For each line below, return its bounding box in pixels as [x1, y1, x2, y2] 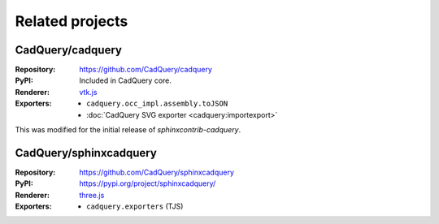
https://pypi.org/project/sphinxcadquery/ [79, 179, 216, 188]
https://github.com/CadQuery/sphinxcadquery [79, 167, 235, 177]
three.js [79, 190, 105, 200]
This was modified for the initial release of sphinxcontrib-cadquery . [15, 125, 241, 135]
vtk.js [79, 87, 98, 97]
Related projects [15, 12, 128, 30]
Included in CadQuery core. [79, 75, 172, 85]
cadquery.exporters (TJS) [86, 201, 184, 211]
